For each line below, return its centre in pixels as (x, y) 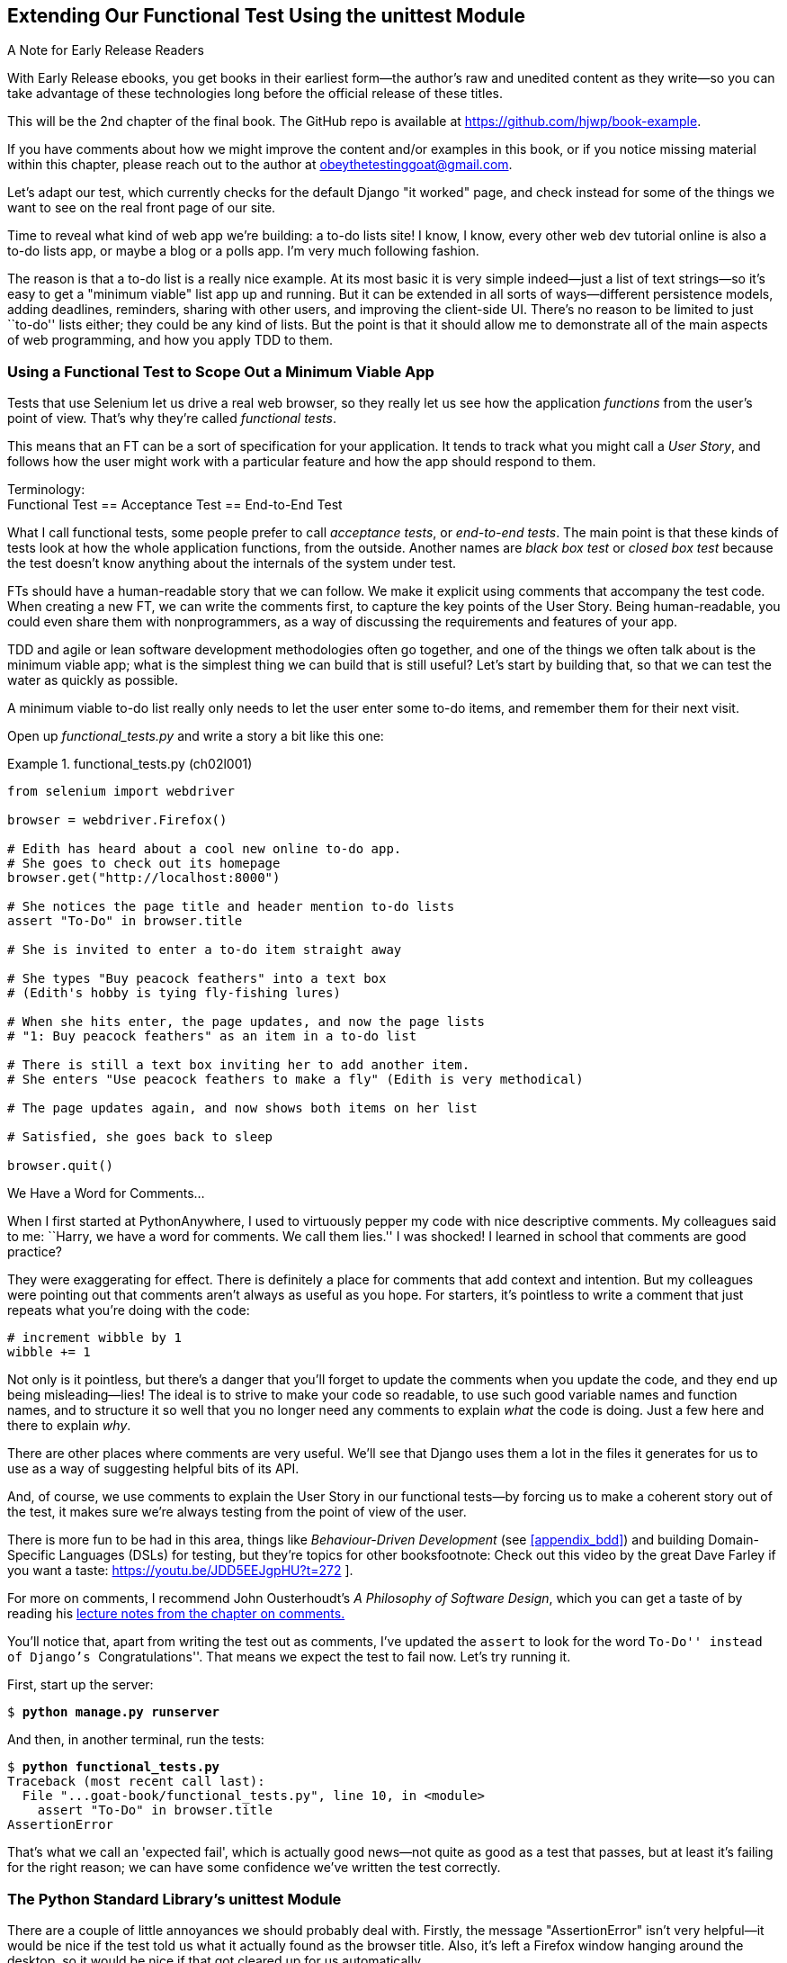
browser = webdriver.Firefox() (117, 820)
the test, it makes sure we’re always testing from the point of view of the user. (237, 1512)
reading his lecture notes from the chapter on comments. (176, 1614)
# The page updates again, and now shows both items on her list (242, 1108)
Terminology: (46, 490)
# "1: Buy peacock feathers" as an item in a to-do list (212, 1036)
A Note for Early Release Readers (106, 50)
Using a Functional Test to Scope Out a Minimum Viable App (221, 371)
